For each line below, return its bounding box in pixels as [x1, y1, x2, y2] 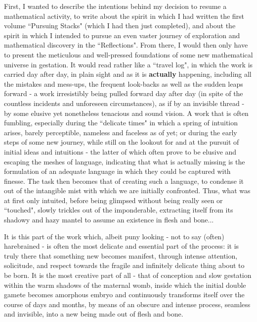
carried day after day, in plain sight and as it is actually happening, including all [4, 69, 252, 79]
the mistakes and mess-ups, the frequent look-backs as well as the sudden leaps [4, 78, 243, 89]
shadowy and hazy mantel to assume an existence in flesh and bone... [4, 215, 214, 225]
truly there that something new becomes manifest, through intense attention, [4, 250, 238, 261]
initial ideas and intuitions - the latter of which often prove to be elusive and [4, 146, 237, 157]
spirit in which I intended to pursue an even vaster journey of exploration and [4, 30, 240, 40]
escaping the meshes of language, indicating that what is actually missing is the [4, 156, 245, 166]
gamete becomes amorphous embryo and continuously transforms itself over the [4, 289, 245, 300]
